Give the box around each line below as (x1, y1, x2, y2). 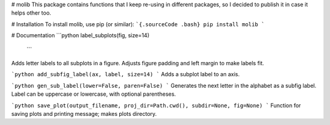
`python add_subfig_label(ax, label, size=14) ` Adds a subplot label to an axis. (11, 71, 240, 78)
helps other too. (11, 9, 51, 16)
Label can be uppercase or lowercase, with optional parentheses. (11, 90, 177, 98)
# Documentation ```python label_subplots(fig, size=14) (11, 32, 150, 39)
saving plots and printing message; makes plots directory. (11, 110, 157, 117)
